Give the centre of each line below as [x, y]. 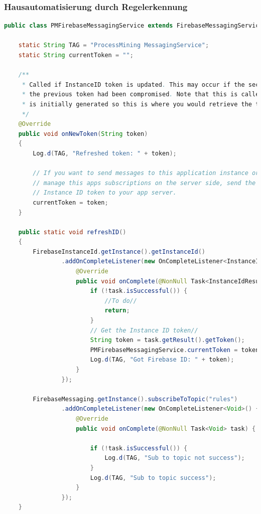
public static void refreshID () [72, 232]
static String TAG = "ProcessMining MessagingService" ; [114, 45]
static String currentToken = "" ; [76, 55]
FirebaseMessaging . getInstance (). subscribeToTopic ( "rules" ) [135, 399]
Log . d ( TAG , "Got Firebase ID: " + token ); [162, 360]
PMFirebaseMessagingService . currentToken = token [175, 350]
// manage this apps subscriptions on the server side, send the [144, 183]
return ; [117, 311]
